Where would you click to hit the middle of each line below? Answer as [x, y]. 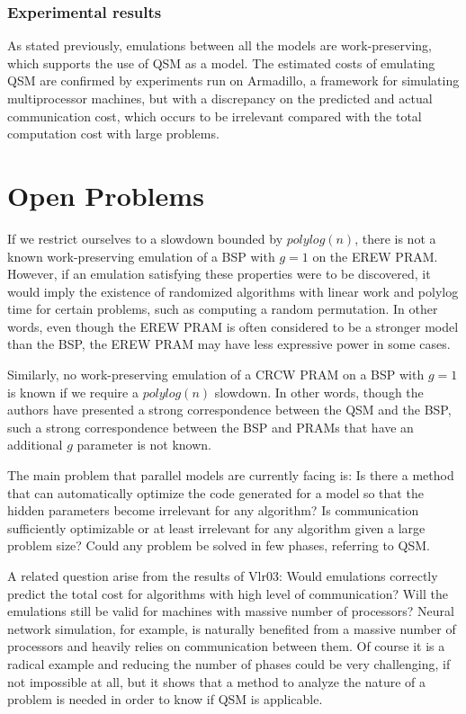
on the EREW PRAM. [375, 256]
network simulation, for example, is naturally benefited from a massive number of [232, 628]
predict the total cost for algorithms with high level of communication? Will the [228, 593]
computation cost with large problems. [113, 134]
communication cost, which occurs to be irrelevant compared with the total [215, 116]
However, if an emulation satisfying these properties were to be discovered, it [219, 274]
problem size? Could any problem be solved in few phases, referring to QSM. [219, 545]
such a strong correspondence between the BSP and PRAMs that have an [211, 427]
